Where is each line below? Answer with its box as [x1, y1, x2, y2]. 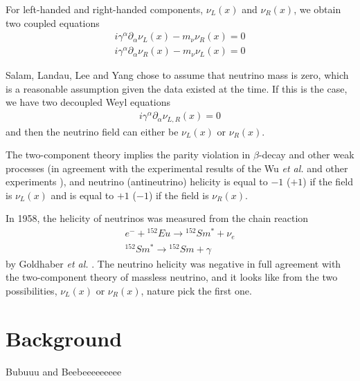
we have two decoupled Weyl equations [6, 95, 171, 109]
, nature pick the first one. [141, 283, 252, 297]
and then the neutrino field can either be [6, 124, 179, 138]
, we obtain [294, 2, 341, 16]
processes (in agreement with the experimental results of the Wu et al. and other [6, 160, 348, 175]
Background [6, 324, 123, 352]
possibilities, [6, 283, 57, 297]
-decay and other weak [258, 147, 354, 162]
